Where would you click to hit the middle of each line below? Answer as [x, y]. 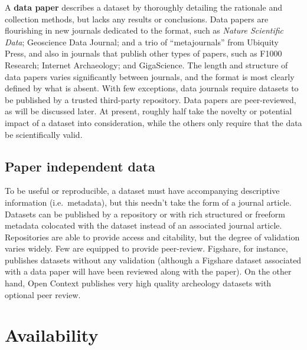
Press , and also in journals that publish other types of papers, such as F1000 [143, 53]
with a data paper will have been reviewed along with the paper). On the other [148, 271]
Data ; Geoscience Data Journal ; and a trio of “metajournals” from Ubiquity [142, 42]
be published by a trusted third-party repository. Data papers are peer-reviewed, [151, 99]
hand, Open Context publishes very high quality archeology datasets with [138, 283]
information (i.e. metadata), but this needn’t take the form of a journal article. [148, 202]
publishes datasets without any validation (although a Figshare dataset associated [153, 260]
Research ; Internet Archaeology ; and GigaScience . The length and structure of [146, 65]
